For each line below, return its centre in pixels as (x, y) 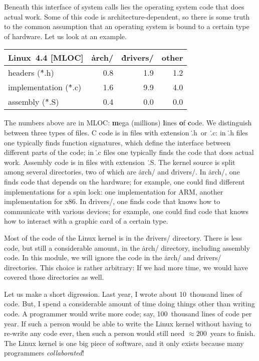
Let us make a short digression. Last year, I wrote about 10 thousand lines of (123, 294)
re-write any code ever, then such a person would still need (94, 333)
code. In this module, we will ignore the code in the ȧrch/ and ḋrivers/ (113, 257)
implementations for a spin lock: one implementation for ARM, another (114, 191)
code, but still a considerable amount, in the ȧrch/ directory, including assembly (127, 247)
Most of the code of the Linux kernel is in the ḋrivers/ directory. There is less (123, 237)
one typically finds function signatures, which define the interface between (117, 142)
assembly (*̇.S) (34, 102)
